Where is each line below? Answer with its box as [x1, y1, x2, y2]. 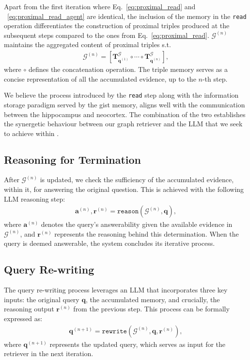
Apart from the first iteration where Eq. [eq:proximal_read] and [4, 1, 196, 11]
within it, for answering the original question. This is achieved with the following [4, 184, 244, 194]
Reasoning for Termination [4, 152, 141, 167]
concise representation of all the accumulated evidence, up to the [4, 73, 196, 84]
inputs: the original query [4, 294, 79, 304]
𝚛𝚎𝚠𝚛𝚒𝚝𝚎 [102, 327, 127, 335]
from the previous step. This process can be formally [73, 304, 230, 314]
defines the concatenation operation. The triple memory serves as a [28, 64, 228, 74]
